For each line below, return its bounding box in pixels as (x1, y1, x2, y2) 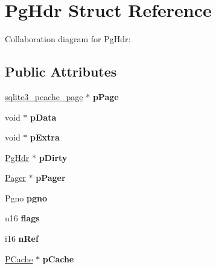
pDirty (39, 151, 68, 163)
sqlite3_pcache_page (5, 90, 83, 103)
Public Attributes (5, 62, 117, 81)
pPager (36, 171, 66, 184)
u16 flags (5, 212, 40, 224)
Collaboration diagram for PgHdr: (5, 33, 131, 45)
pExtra (30, 131, 60, 144)
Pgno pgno (5, 191, 47, 204)
